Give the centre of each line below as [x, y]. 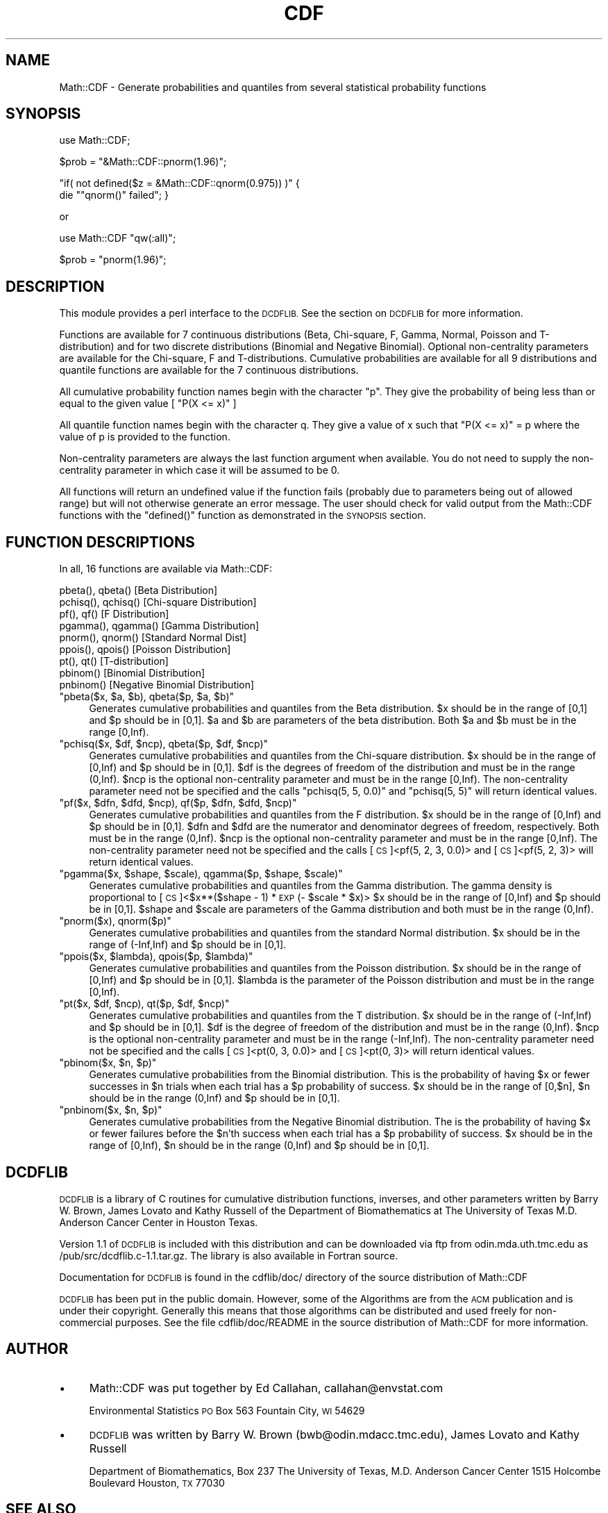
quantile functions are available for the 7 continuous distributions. [209, 370]
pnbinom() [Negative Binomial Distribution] [157, 685]
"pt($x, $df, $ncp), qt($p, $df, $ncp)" [144, 1004]
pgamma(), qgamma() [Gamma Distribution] [159, 626]
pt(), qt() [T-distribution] [114, 661]
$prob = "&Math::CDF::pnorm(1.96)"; [143, 162]
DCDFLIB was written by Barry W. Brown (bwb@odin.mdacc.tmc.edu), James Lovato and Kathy [334, 1434]
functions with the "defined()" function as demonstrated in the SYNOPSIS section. [243, 515]
